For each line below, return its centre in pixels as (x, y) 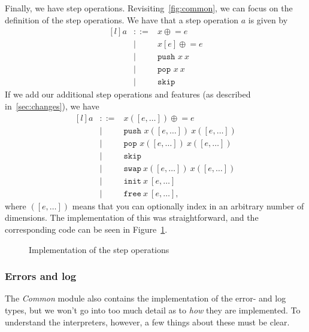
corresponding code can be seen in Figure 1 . (86, 229)
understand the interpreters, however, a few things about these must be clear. (147, 322)
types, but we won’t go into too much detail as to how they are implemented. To (153, 310)
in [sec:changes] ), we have (52, 106)
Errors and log (41, 276)
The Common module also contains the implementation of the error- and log (146, 298)
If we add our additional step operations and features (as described (128, 94)
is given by (268, 19)
